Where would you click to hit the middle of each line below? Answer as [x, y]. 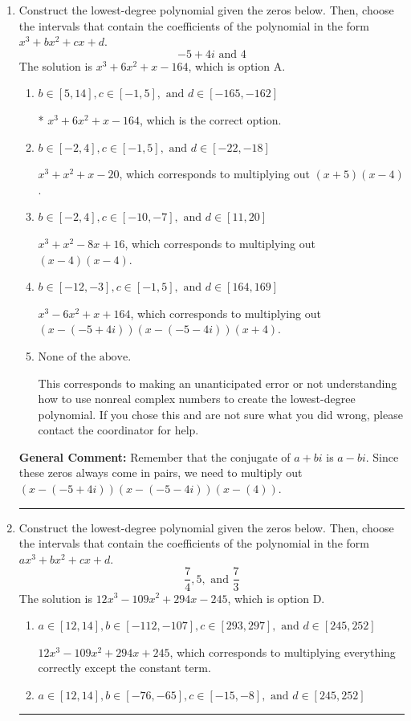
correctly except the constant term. [124, 668]
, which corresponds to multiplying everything [283, 652]
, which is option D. [276, 598]
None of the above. [85, 357]
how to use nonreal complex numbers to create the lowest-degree [197, 399]
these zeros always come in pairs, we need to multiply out [161, 473]
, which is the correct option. [211, 119]
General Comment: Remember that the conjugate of [155, 456]
